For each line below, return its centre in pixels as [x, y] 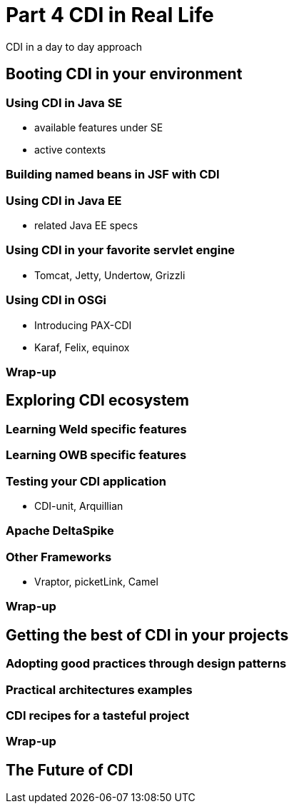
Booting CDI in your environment [124, 74]
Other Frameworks [59, 557]
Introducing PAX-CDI [83, 325]
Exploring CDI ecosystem [98, 401]
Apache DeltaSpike [60, 531]
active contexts [70, 149]
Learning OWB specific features [96, 455]
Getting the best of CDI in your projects [147, 635]
